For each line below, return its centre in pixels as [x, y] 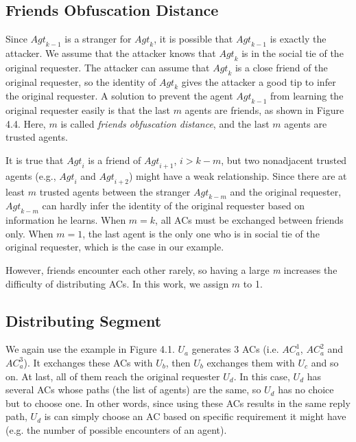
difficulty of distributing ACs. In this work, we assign [117, 283]
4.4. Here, [26, 123]
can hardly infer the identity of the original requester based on [174, 206]
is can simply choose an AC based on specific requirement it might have [195, 416]
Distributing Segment [84, 320]
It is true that [35, 160]
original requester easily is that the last [88, 110]
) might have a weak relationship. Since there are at [238, 175]
